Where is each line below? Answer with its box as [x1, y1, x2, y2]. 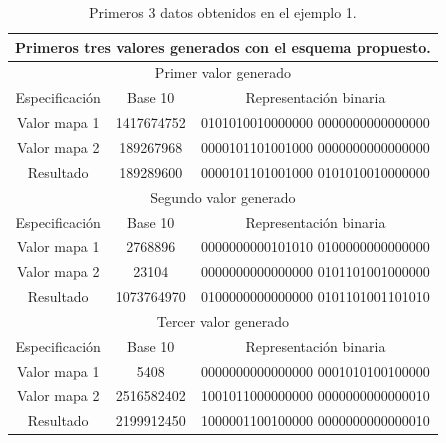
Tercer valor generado [156, 310, 290, 331]
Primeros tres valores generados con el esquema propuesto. [15, 36, 431, 57]
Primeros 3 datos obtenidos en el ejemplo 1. [89, 2, 357, 22]
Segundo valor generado [150, 186, 296, 207]
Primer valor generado [154, 62, 291, 83]
